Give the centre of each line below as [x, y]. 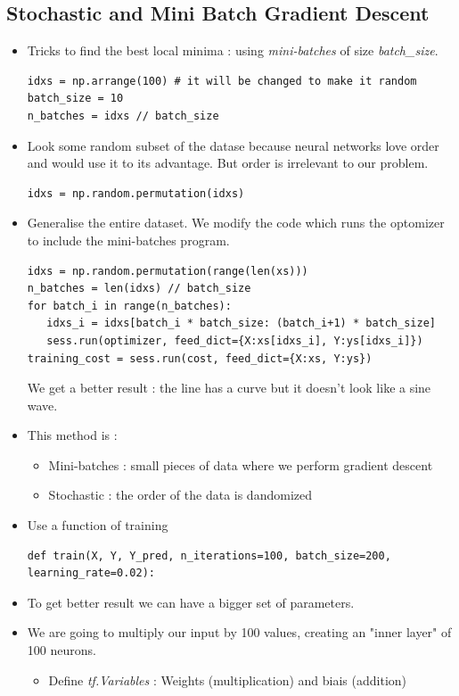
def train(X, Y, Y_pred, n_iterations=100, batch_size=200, [209, 555]
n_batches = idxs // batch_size [123, 116]
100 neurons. [61, 650]
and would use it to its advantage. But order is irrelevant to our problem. [228, 163]
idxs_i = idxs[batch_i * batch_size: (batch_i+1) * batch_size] [241, 323]
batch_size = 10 [75, 99]
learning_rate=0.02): [91, 573]
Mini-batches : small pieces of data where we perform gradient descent [241, 464]
